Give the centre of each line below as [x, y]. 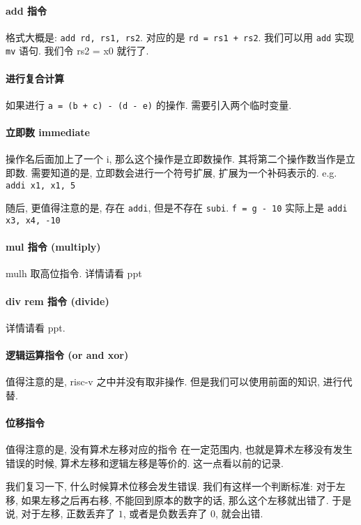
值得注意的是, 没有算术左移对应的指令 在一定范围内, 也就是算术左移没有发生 [179, 449]
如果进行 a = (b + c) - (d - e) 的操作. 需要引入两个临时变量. [149, 104]
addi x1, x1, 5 [41, 185]
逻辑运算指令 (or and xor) [67, 354]
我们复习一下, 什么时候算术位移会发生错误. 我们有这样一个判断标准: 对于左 [176, 486]
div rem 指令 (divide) [57, 301]
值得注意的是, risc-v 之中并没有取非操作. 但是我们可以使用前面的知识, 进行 [174, 382]
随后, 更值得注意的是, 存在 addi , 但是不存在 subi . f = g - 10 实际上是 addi [177, 208]
